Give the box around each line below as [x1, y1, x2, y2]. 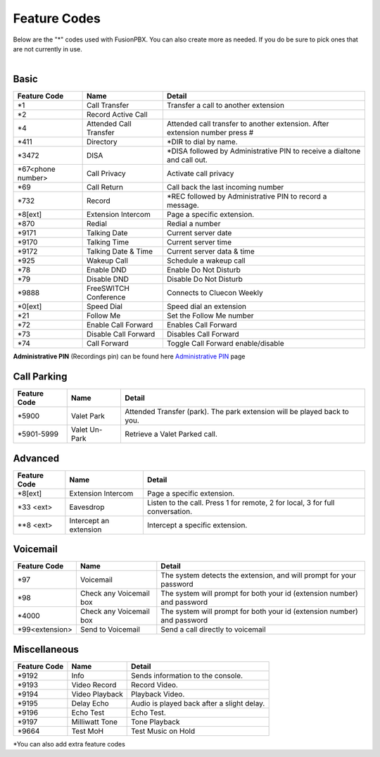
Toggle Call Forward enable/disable [166, 339, 284, 349]
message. [166, 201, 200, 211]
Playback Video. [131, 689, 185, 699]
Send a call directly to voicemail [160, 625, 267, 634]
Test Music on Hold [131, 726, 196, 736]
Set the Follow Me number [166, 311, 254, 320]
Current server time [166, 237, 232, 247]
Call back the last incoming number [166, 182, 284, 192]
